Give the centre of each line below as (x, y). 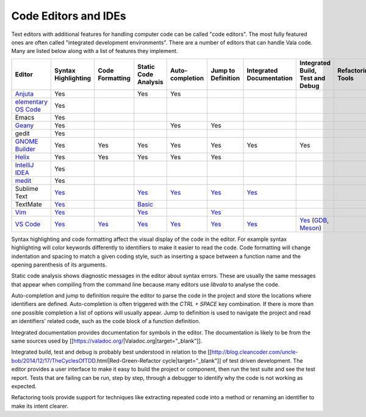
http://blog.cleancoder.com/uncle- (255, 352)
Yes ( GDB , (314, 220)
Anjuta (24, 93)
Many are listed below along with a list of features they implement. (95, 51)
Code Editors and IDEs (69, 16)
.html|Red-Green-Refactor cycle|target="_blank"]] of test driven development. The (199, 360)
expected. (24, 386)
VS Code (28, 224)
